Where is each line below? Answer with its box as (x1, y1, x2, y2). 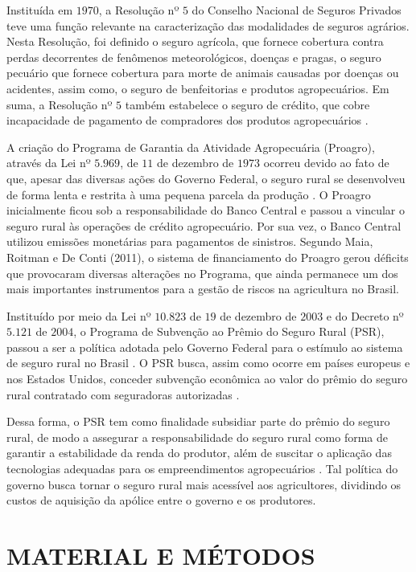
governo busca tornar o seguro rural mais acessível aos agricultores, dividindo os (6, 476, 402, 492)
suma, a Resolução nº (6, 96, 113, 112)
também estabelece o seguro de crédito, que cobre (125, 96, 370, 112)
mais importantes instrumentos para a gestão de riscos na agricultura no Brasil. (6, 280, 399, 297)
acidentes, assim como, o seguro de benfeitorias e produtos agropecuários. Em (6, 80, 389, 96)
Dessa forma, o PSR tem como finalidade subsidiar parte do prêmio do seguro (6, 413, 390, 430)
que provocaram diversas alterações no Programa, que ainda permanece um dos (6, 264, 398, 281)
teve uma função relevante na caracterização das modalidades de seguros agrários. (6, 17, 410, 34)
